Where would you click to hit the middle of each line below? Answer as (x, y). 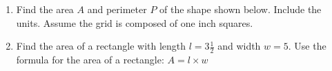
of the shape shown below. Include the (241, 9)
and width (239, 46)
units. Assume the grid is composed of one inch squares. (135, 22)
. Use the (307, 46)
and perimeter (117, 9)
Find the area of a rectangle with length (101, 46)
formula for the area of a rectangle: (90, 60)
